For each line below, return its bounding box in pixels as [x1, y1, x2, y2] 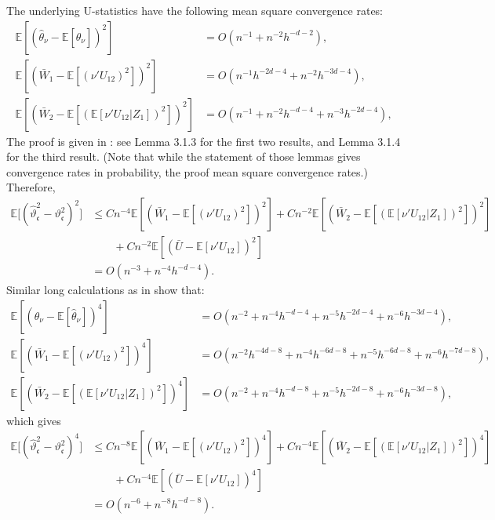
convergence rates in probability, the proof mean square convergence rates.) [6, 163, 368, 180]
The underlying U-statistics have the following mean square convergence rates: [6, 2, 384, 18]
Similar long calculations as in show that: [6, 282, 205, 298]
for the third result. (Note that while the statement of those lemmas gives [6, 148, 361, 165]
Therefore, [6, 179, 56, 195]
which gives [6, 412, 61, 428]
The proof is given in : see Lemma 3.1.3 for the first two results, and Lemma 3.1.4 [6, 133, 401, 149]
